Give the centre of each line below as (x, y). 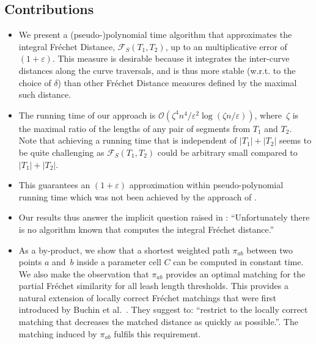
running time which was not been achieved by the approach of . (138, 196)
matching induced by (58, 333)
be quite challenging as (61, 152)
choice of (35, 82)
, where (268, 115)
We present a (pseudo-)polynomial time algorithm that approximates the (155, 35)
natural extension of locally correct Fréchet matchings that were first (147, 297)
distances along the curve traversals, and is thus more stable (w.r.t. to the (157, 70)
